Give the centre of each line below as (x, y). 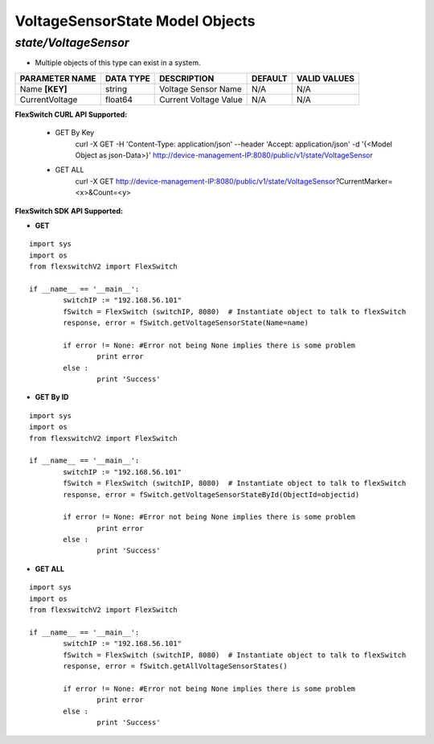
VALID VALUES (325, 78)
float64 (119, 99)
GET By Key (75, 133)
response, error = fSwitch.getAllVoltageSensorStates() (176, 666)
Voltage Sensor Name (201, 88)
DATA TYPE (127, 78)
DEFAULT (270, 78)
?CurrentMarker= (364, 181)
